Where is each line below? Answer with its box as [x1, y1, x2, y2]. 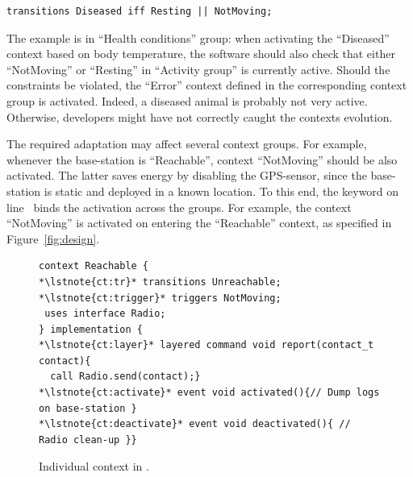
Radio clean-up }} [39, 433, 137, 446]
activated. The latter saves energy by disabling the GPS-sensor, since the [6, 167, 367, 184]
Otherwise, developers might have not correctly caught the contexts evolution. [6, 108, 393, 125]
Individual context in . [39, 458, 149, 475]
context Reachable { [39, 260, 149, 272]
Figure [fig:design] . [6, 230, 100, 247]
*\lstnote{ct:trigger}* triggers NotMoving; [39, 292, 282, 304]
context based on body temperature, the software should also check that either [6, 45, 395, 62]
